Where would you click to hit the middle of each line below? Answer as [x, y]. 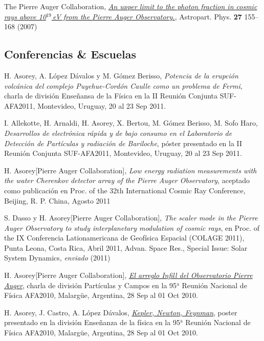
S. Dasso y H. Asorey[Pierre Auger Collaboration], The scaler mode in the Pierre [131, 218]
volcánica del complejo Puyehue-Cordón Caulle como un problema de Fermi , [123, 85]
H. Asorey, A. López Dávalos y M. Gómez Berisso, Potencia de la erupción [121, 75]
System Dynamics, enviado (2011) [57, 258]
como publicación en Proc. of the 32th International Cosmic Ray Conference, [125, 190]
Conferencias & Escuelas [70, 54]
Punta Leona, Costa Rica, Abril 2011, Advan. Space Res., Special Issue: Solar [126, 247]
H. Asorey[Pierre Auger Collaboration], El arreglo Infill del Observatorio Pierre [128, 275]
